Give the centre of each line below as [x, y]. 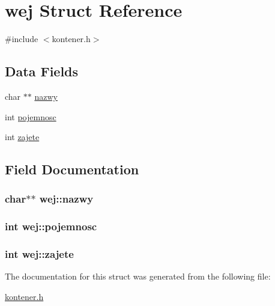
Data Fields [42, 71]
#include [22, 39]
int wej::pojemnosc [51, 226]
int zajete [22, 137]
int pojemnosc [31, 116]
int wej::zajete [39, 254]
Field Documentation [72, 169]
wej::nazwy [66, 199]
